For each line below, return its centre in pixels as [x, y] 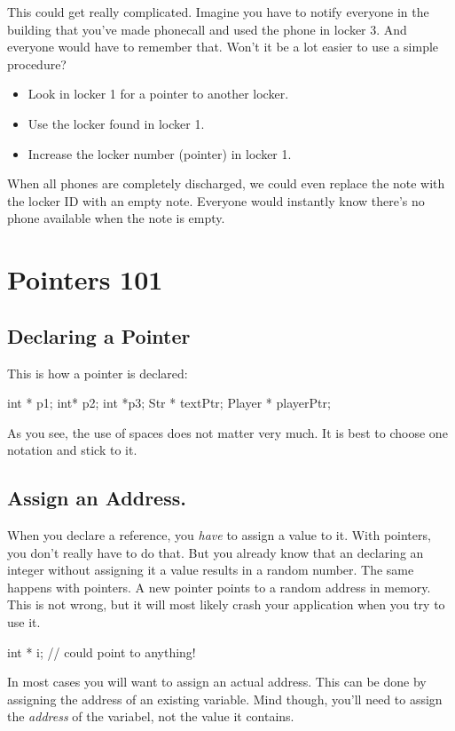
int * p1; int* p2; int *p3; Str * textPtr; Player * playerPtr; [169, 403]
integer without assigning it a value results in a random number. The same [211, 570]
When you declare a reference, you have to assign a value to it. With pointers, [219, 535]
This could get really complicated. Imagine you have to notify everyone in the [218, 12]
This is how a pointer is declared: [98, 373]
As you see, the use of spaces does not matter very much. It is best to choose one [227, 432]
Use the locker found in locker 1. [116, 123]
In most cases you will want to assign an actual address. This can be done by [217, 682]
